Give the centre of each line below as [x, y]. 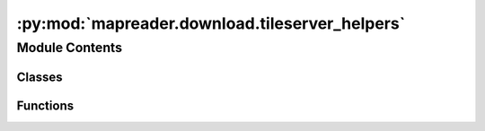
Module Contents [70, 48]
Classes [40, 77]
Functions [45, 105]
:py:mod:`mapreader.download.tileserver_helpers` [211, 23]
